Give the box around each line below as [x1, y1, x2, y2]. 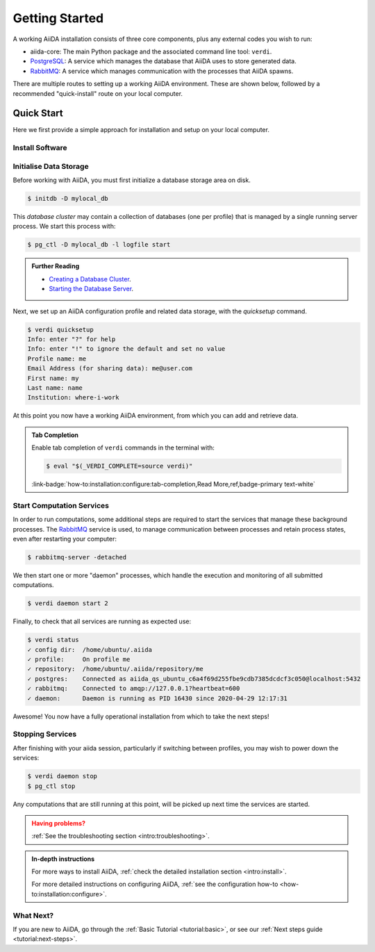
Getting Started [12, 10, 104, 26]
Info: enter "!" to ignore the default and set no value [27, 345, 226, 353]
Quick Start [12, 108, 63, 120]
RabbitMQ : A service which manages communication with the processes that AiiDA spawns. [30, 67, 294, 75]
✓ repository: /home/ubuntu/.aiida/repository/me [27, 665, 204, 673]
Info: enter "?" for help [27, 335, 116, 343]
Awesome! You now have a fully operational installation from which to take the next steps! [12, 712, 269, 721]
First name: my [27, 374, 79, 382]
